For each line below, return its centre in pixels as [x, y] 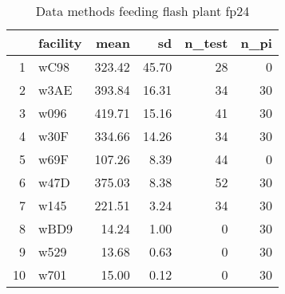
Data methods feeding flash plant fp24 [142, 11]
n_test [206, 43]
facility [60, 43]
